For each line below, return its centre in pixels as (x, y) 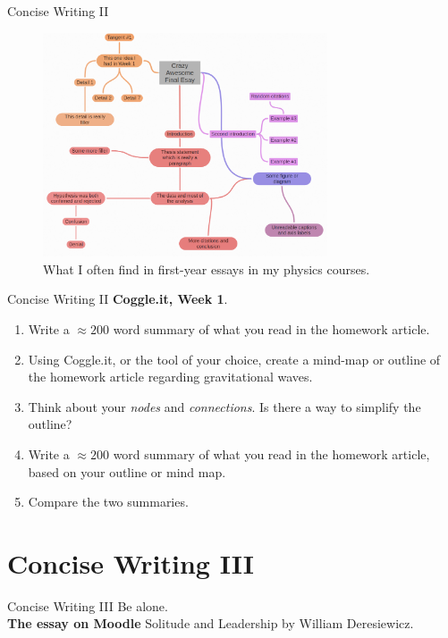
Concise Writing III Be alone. (88, 605)
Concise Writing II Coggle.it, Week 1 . (118, 299)
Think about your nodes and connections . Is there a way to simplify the (224, 406)
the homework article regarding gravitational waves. (170, 377)
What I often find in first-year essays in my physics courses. (207, 269)
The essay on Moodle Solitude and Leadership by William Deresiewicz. (211, 623)
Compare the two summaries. (108, 502)
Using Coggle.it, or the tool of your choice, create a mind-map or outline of (234, 359)
